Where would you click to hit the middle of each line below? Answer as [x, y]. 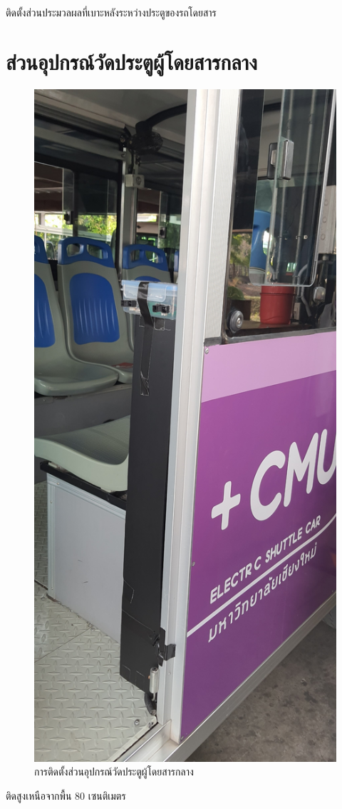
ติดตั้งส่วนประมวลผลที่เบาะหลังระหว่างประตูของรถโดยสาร [111, 12]
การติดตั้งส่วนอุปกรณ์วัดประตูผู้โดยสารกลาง [114, 772]
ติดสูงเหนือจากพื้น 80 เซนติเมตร [66, 795]
